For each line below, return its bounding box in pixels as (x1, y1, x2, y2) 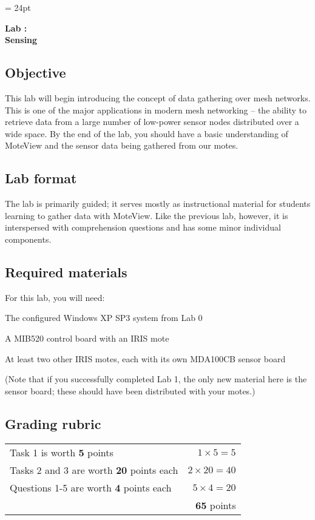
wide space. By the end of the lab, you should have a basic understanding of (5, 127, 288, 140)
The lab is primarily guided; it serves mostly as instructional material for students (5, 197, 311, 210)
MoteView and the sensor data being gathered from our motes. (5, 139, 239, 152)
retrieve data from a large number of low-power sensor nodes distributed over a (5, 115, 299, 128)
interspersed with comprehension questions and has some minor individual (5, 221, 281, 234)
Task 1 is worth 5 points (10, 445, 113, 459)
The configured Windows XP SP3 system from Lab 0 (5, 311, 203, 324)
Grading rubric (5, 414, 101, 433)
